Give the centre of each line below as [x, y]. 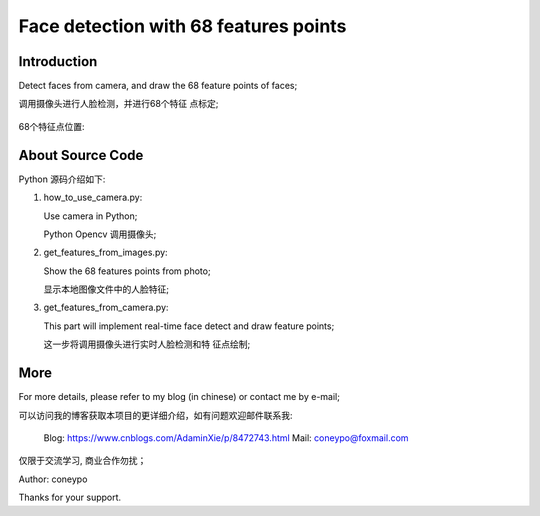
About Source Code [81, 155]
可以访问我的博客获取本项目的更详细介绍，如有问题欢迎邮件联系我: [156, 415]
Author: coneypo [53, 479]
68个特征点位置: [51, 126]
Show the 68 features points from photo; [127, 271]
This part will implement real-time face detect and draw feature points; [189, 326]
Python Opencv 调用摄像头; [100, 234]
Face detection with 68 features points [182, 26]
